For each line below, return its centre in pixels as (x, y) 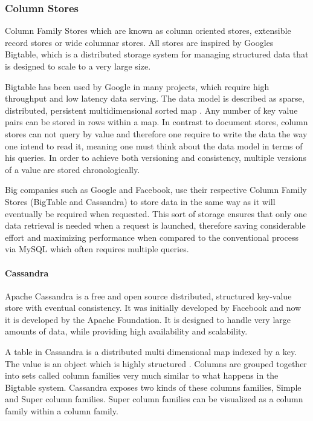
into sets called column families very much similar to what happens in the (142, 375)
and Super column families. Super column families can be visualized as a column (154, 399)
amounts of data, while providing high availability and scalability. (126, 331)
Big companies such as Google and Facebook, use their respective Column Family (156, 190)
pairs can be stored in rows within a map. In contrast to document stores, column (156, 122)
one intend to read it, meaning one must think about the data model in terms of (154, 145)
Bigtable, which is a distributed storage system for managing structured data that (157, 54)
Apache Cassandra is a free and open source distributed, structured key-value (148, 295)
